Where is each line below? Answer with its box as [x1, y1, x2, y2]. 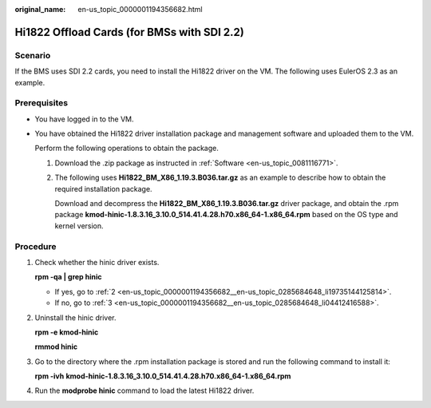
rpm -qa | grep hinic [34, 272, 102, 282]
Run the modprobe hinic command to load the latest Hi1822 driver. [34, 386, 255, 395]
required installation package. [54, 184, 152, 193]
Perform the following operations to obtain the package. [34, 144, 219, 153]
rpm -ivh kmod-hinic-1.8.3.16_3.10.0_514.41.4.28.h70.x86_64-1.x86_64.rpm [34, 371, 291, 381]
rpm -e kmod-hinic [34, 327, 99, 337]
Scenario [14, 50, 51, 61]
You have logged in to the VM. [34, 114, 134, 124]
